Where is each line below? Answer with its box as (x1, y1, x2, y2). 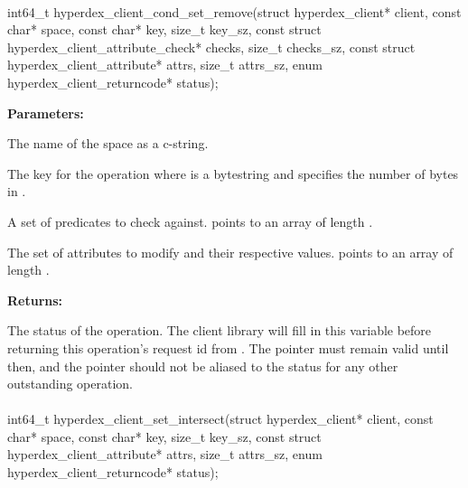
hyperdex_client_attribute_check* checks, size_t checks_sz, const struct (7, 37, 416, 56)
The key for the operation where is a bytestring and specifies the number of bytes (7, 164, 459, 183)
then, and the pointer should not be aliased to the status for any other (7, 356, 398, 375)
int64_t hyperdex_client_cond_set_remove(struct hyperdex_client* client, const (7, 2, 462, 21)
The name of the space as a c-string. (7, 134, 209, 153)
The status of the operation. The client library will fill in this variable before (7, 321, 432, 340)
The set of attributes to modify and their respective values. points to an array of (7, 242, 454, 261)
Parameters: (7, 103, 84, 122)
